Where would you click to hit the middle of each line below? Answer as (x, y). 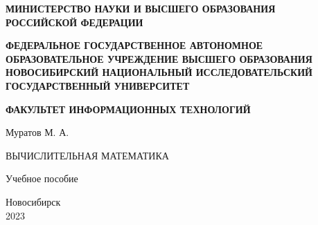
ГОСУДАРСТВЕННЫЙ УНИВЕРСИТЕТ (98, 85)
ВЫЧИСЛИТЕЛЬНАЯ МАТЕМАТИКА (87, 155)
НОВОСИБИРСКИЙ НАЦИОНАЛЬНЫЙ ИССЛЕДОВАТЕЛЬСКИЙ (159, 72)
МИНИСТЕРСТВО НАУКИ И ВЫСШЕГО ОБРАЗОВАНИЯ (141, 8)
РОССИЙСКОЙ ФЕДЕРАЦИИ (74, 22)
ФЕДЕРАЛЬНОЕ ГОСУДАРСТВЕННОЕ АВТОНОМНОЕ (134, 45)
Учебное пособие (42, 178)
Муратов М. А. (37, 132)
